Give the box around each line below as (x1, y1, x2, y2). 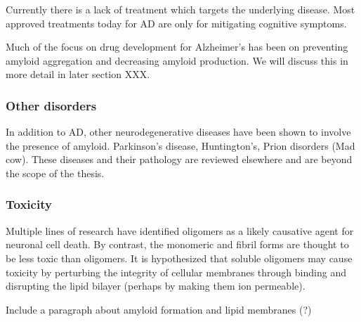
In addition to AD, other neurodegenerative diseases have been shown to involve (6, 124, 351, 139)
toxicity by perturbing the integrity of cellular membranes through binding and (6, 264, 346, 279)
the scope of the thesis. (6, 165, 105, 180)
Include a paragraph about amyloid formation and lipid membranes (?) (6, 302, 312, 316)
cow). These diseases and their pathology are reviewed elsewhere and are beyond (6, 152, 353, 167)
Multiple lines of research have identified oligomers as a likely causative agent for (6, 223, 354, 238)
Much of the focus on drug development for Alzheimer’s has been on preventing (6, 39, 348, 54)
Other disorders (6, 96, 97, 114)
